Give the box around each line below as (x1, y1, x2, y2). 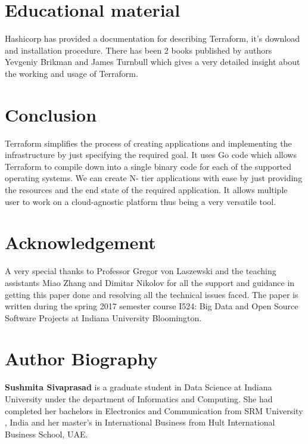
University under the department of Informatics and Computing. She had (5, 393, 273, 405)
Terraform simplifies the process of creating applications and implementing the (5, 136, 292, 149)
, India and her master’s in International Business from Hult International (5, 416, 275, 429)
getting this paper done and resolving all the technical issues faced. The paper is (5, 288, 298, 300)
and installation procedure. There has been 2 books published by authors (5, 44, 272, 56)
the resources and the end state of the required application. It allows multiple (5, 184, 288, 195)
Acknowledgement (5, 230, 156, 254)
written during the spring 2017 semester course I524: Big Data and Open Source (5, 300, 298, 312)
